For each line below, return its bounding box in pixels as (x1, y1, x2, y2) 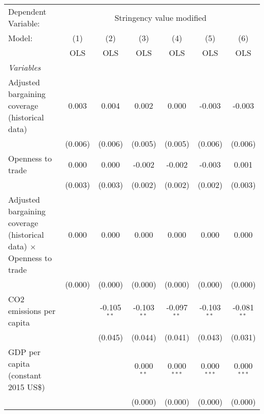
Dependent (8, 6, 47, 17)
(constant (8, 369, 42, 381)
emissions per (8, 305, 56, 316)
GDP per (8, 346, 41, 358)
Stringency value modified (114, 11, 207, 23)
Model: (8, 32, 33, 44)
